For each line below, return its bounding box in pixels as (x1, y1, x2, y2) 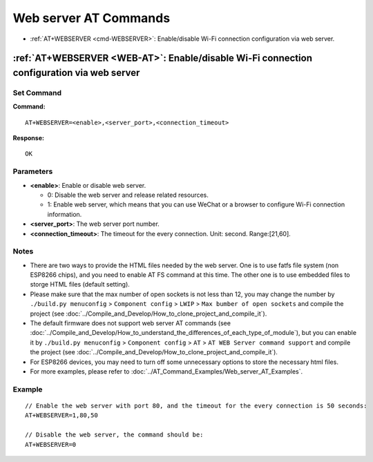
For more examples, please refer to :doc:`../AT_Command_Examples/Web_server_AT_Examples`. (30, 367, 303, 376)
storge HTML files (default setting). (30, 280, 131, 289)
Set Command (12, 88, 62, 97)
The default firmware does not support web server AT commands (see (30, 319, 231, 327)
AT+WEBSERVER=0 (25, 441, 77, 448)
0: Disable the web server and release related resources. (47, 191, 209, 199)
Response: (12, 134, 45, 142)
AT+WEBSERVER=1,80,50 (25, 412, 98, 419)
